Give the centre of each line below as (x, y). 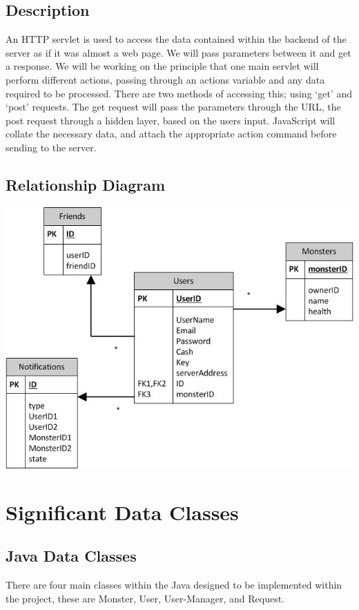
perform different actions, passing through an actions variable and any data (165, 79)
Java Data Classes (71, 556)
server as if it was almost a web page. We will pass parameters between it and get (178, 52)
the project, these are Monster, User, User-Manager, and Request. (145, 598)
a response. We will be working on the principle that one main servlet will (162, 66)
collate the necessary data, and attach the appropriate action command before (171, 134)
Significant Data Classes (122, 512)
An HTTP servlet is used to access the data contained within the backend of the (176, 39)
